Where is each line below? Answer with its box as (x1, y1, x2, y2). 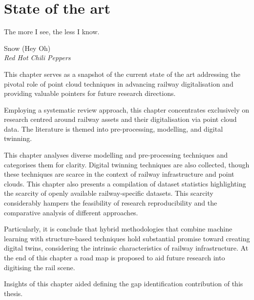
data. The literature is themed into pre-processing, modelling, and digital (4, 123, 223, 134)
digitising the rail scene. (4, 262, 75, 272)
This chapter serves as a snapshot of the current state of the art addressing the (4, 69, 240, 79)
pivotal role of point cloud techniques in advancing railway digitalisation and (4, 78, 233, 89)
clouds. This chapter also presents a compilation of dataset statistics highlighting (4, 178, 246, 188)
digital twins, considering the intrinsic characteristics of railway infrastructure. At (4, 243, 249, 253)
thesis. (4, 288, 23, 298)
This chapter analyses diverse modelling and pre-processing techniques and (4, 150, 228, 160)
